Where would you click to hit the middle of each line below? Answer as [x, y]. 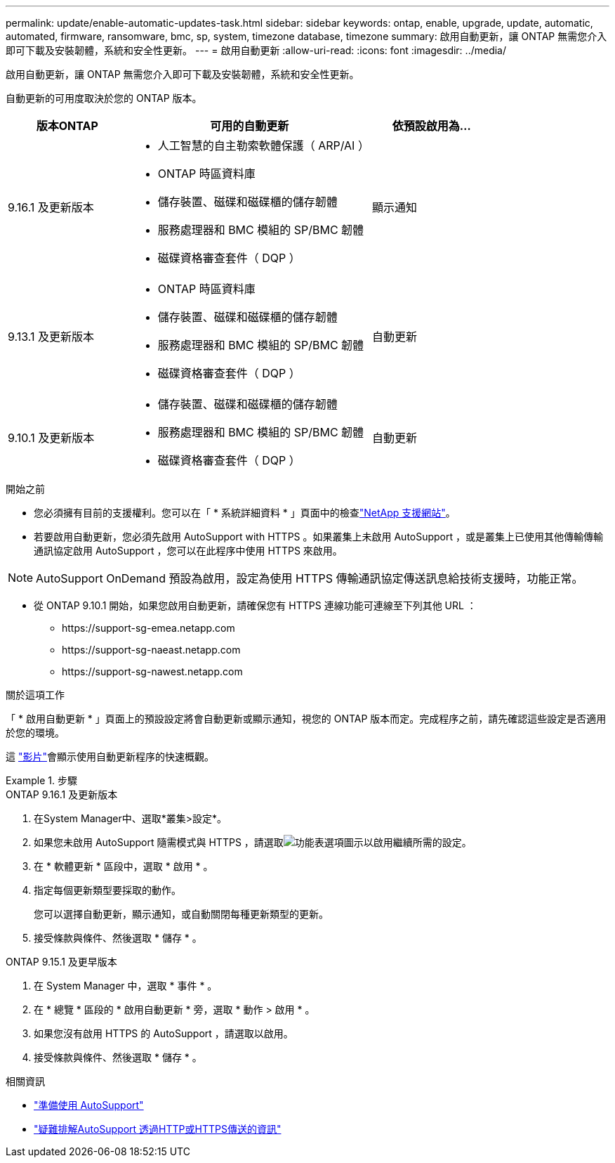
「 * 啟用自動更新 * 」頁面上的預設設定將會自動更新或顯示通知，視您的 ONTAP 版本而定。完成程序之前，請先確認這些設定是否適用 [306, 719]
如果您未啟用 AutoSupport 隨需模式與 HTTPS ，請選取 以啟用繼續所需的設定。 [253, 842]
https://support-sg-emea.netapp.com [148, 628]
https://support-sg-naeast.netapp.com [151, 650]
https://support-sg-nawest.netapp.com [152, 671]
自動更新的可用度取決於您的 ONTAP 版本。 [104, 98]
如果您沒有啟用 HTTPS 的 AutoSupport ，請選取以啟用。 [164, 1033]
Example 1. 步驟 [41, 780]
